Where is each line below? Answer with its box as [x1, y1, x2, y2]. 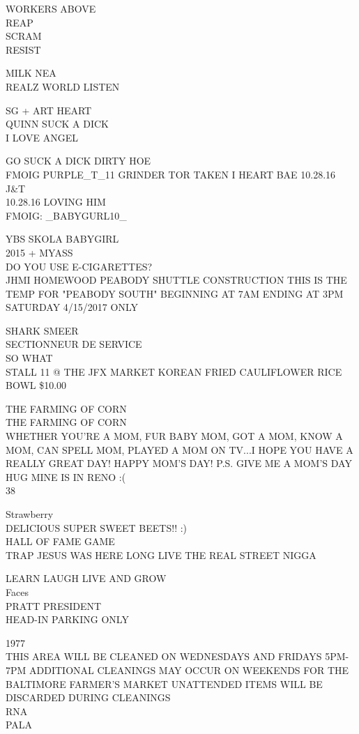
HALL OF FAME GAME [6, 534, 115, 549]
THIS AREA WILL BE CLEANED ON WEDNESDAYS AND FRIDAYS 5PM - [6, 649, 349, 664]
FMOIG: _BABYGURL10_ [6, 208, 127, 222]
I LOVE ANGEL [6, 130, 78, 144]
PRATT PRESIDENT [6, 598, 102, 613]
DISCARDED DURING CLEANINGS [6, 690, 171, 705]
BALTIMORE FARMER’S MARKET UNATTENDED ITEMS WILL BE [6, 676, 323, 691]
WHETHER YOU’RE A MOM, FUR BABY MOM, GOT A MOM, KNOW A [6, 429, 343, 443]
